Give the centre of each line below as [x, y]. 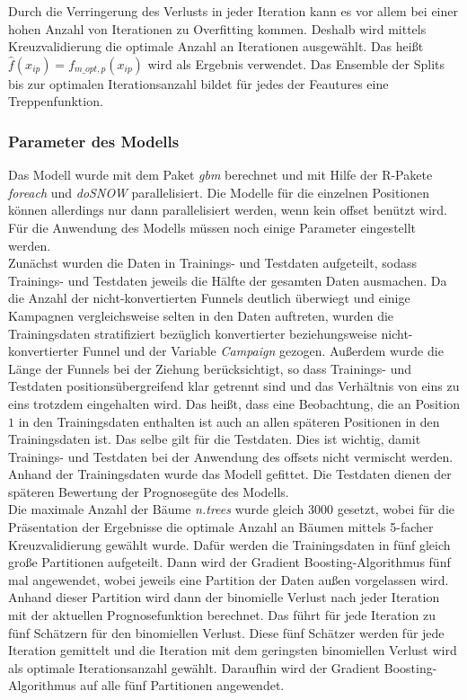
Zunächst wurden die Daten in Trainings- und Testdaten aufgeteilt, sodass [212, 263]
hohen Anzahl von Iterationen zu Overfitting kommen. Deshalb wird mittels [217, 28]
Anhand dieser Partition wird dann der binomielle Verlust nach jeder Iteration [224, 597]
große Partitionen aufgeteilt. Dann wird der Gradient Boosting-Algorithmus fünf [229, 562]
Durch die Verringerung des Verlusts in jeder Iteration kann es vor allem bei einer [233, 11]
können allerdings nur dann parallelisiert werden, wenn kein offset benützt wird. [228, 210]
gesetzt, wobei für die [396, 509]
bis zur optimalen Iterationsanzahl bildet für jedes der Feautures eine [198, 83]
